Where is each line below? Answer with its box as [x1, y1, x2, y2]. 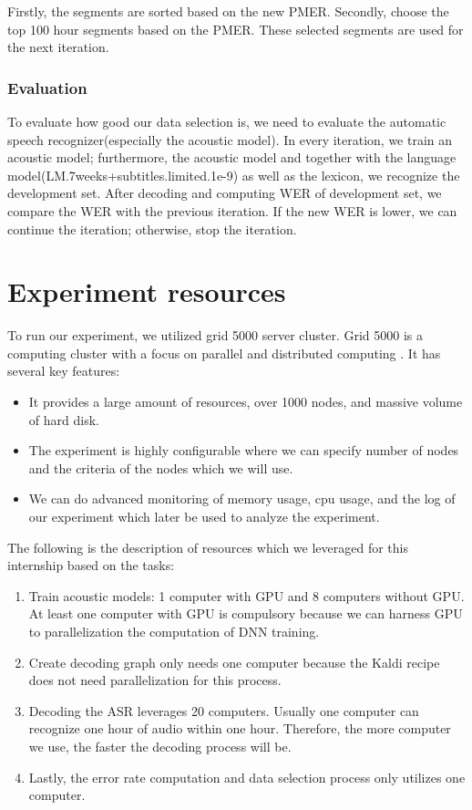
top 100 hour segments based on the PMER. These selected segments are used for [7, 19, 464, 38]
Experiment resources [7, 273, 286, 310]
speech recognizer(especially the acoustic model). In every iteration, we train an [7, 130, 453, 149]
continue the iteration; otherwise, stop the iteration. [7, 219, 297, 238]
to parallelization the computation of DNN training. [28, 622, 320, 640]
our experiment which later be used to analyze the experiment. [28, 507, 380, 526]
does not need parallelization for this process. [28, 670, 282, 690]
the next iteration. [7, 37, 109, 57]
